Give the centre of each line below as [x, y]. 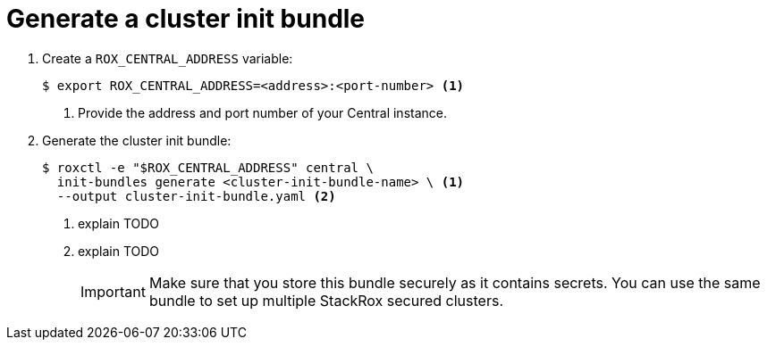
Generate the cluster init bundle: [137, 140]
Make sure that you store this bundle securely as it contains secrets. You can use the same [455, 282]
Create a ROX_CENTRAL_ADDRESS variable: [168, 58]
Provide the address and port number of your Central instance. [262, 112]
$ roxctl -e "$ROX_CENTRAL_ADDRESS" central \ [208, 167]
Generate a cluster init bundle [186, 19]
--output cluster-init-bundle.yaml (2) [196, 196]
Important [113, 291]
